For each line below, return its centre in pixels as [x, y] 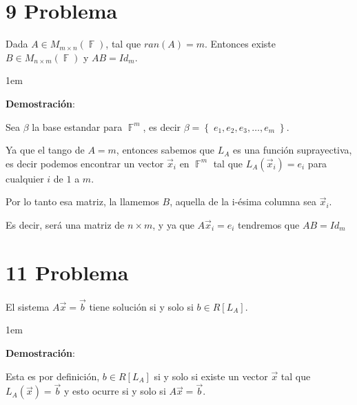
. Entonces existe [241, 44]
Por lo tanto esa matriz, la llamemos [82, 201]
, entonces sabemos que [165, 150]
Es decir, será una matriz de [65, 224]
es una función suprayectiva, [293, 150]
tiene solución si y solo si [141, 306]
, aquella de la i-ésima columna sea [243, 201]
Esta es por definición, [53, 376]
